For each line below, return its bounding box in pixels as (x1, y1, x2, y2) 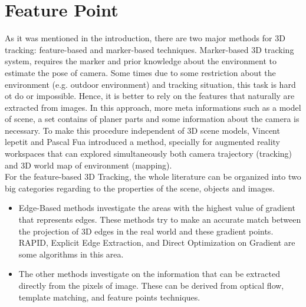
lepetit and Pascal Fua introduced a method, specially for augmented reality (5, 136, 280, 148)
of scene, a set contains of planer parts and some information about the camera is (5, 113, 300, 125)
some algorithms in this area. (18, 247, 124, 260)
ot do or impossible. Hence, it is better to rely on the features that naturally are (5, 90, 295, 102)
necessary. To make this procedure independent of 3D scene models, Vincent (5, 124, 280, 136)
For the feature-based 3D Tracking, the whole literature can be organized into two (5, 170, 301, 183)
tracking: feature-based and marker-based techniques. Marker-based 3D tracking (5, 43, 294, 55)
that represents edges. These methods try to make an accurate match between (18, 213, 301, 226)
